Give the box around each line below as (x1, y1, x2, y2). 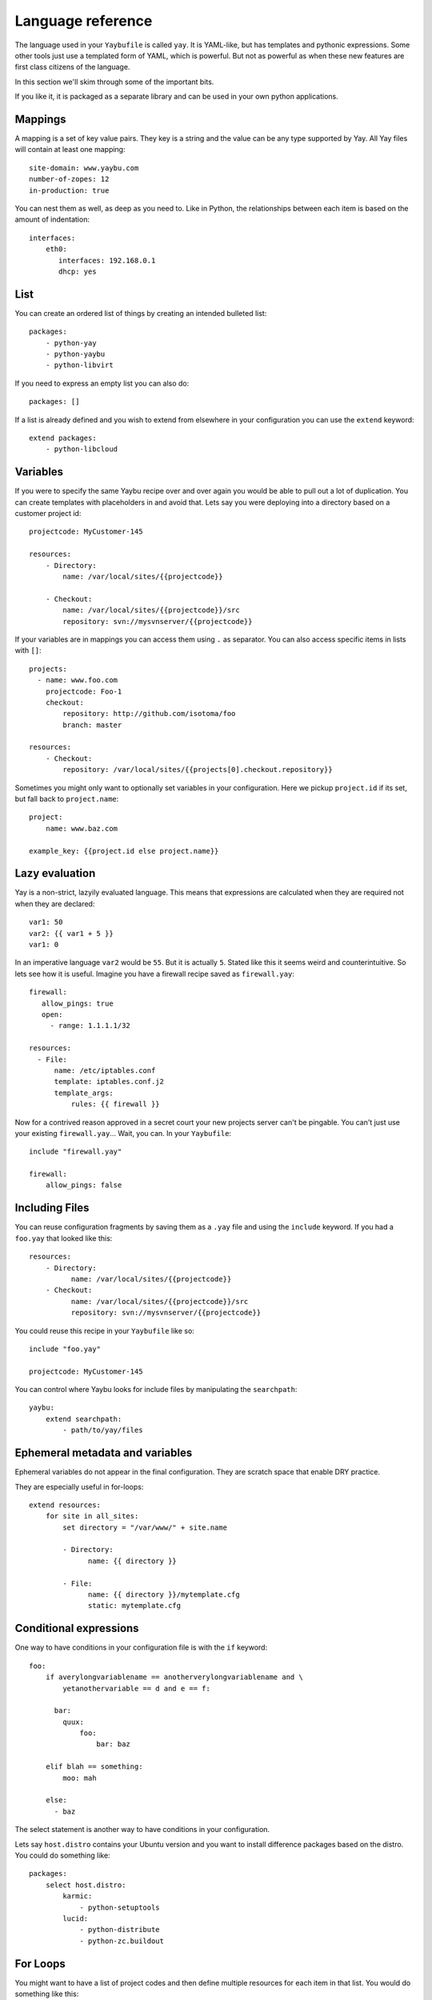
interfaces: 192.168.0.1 (58, 256, 156, 265)
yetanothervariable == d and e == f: (62, 1684, 211, 1693)
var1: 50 (29, 918, 63, 927)
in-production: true (29, 186, 110, 195)
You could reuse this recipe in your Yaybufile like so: (14, 1326, 195, 1335)
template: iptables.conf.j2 (54, 1077, 164, 1086)
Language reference (14, 12, 153, 30)
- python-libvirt (45, 361, 114, 370)
